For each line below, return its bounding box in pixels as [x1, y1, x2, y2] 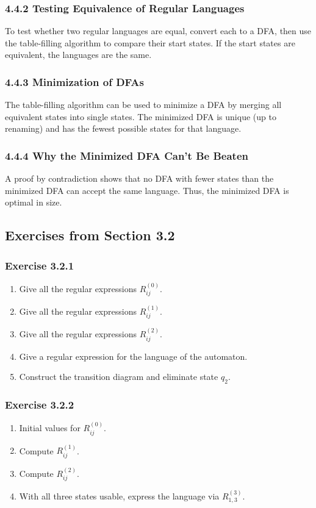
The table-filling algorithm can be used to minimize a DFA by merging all [5, 98, 282, 111]
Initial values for [19, 421, 81, 434]
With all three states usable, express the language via [19, 489, 220, 502]
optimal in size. [5, 196, 62, 209]
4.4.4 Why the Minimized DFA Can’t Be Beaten [5, 148, 248, 163]
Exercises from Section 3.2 [5, 226, 175, 245]
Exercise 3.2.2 [5, 397, 74, 412]
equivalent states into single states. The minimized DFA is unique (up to [5, 110, 276, 123]
